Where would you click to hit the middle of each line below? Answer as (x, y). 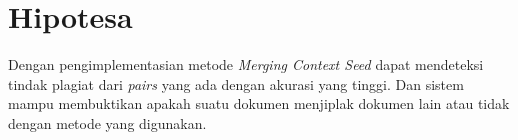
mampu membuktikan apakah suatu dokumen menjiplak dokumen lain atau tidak (259, 103)
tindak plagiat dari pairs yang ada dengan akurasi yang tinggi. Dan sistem (236, 83)
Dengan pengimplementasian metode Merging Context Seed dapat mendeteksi (246, 64)
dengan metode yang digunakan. (107, 122)
